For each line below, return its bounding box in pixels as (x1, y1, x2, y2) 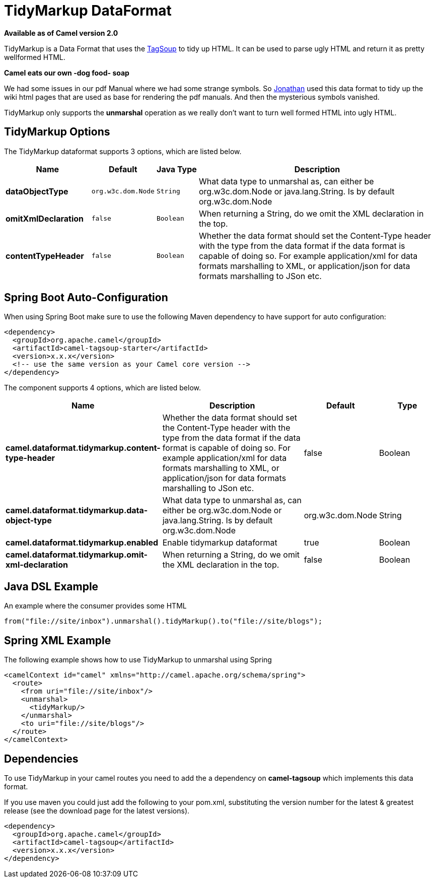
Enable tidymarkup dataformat (162, 537, 277, 548)
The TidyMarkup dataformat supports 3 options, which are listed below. (4, 147, 242, 156)
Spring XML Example (4, 634, 111, 647)
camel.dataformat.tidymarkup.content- (6, 443, 161, 453)
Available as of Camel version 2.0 (4, 28, 118, 37)
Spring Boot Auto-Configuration (4, 291, 168, 304)
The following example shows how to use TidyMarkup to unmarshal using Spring (4, 655, 272, 664)
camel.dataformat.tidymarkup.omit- (6, 550, 148, 560)
